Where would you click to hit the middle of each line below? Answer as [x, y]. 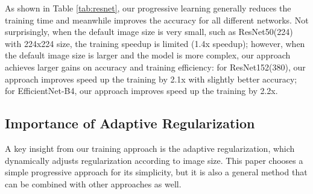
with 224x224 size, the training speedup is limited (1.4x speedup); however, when [155, 43]
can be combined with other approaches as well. [93, 183]
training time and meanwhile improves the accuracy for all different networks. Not [157, 20]
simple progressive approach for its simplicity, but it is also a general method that [156, 172]
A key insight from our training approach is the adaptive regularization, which [150, 148]
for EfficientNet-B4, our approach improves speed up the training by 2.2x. [141, 91]
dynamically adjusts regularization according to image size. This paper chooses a [154, 160]
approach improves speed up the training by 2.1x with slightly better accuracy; [151, 79]
